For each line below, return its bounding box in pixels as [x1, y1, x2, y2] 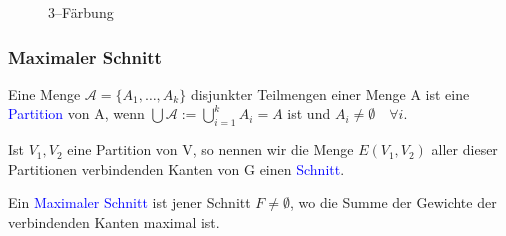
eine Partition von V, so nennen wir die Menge [67, 139, 354, 160]
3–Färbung [48, 2, 114, 22]
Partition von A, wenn [8, 103, 145, 124]
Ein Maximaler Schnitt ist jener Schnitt [8, 192, 251, 213]
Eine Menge [8, 83, 81, 104]
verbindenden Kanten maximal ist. [8, 211, 220, 232]
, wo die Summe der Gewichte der [290, 192, 497, 213]
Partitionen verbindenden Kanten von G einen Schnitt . [8, 158, 345, 179]
